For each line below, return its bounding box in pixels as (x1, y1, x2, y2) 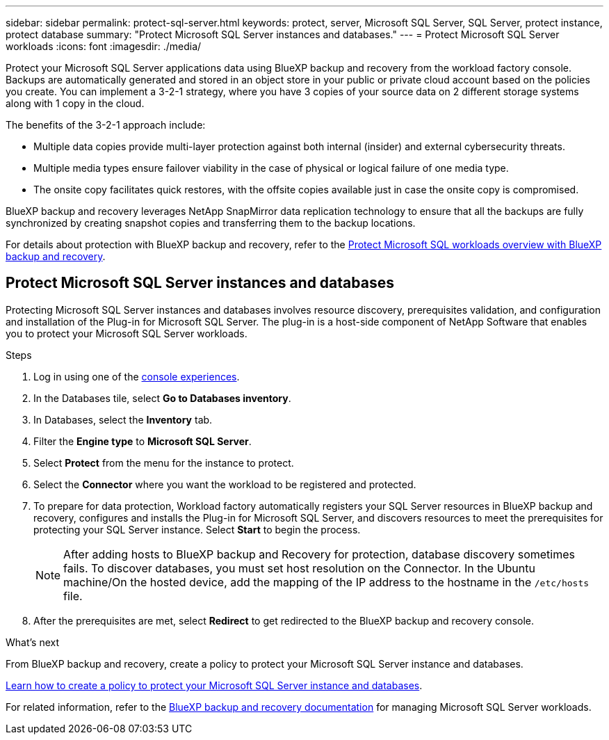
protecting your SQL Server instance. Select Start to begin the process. (33, 523, 361, 536)
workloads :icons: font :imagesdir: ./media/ (6, 40, 202, 52)
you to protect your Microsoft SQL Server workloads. (6, 327, 247, 339)
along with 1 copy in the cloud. (6, 97, 145, 109)
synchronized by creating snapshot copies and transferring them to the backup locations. (6, 217, 416, 229)
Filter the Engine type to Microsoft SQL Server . (33, 435, 252, 447)
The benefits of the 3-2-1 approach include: (6, 119, 206, 131)
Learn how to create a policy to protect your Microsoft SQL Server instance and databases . (6, 679, 423, 691)
